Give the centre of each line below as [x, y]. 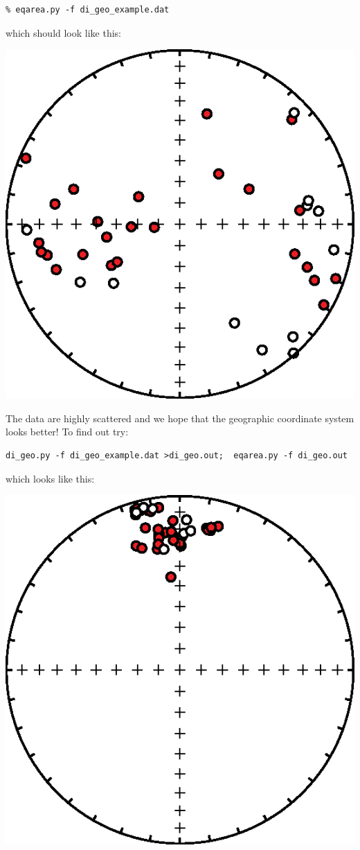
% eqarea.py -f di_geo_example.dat [88, 10]
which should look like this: [64, 32]
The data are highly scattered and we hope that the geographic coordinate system [180, 418]
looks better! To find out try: [67, 432]
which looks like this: [50, 478]
